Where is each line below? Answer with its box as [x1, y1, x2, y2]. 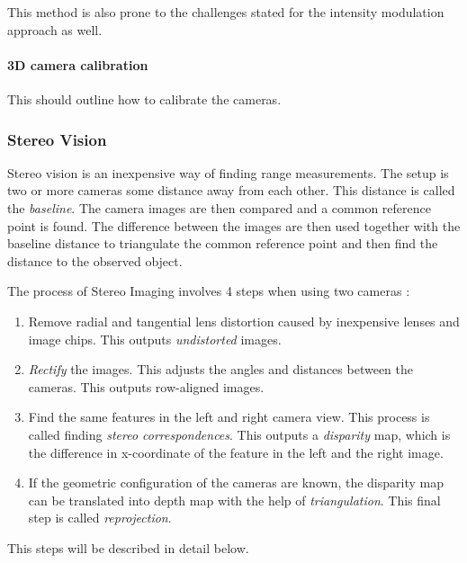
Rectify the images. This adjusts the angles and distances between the [28, 360, 414, 379]
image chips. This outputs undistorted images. [28, 329, 282, 348]
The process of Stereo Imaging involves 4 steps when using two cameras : [7, 281, 410, 300]
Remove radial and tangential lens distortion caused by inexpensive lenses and [28, 311, 460, 330]
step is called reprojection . [28, 508, 172, 527]
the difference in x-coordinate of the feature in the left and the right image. [28, 442, 444, 461]
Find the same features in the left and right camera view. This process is [28, 407, 430, 426]
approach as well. [7, 20, 103, 39]
